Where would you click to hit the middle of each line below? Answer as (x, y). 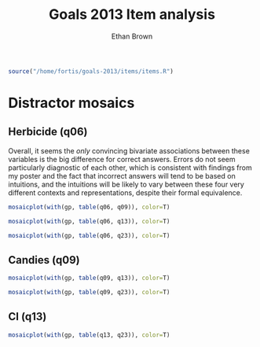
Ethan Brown (132, 36)
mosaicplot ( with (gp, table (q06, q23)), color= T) (89, 235)
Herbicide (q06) (48, 132)
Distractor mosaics (71, 103)
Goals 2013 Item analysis (132, 15)
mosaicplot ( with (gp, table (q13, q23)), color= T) (89, 335)
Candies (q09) (44, 260)
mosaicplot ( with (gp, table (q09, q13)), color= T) (89, 278)
